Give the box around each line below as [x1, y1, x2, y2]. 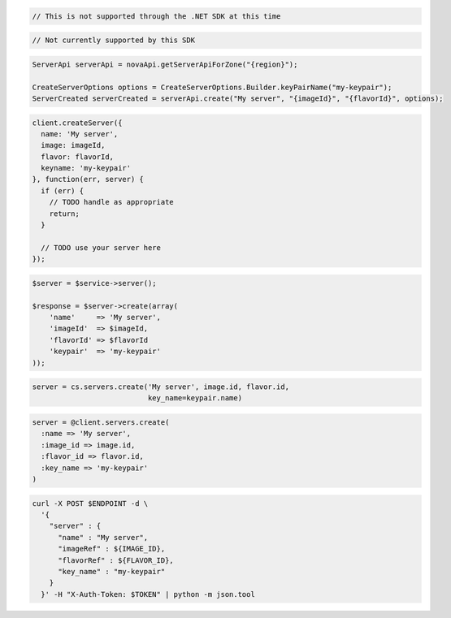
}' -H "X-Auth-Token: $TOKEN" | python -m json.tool [41, 590, 255, 599]
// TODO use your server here [41, 243, 162, 252]
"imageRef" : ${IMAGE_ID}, [58, 544, 166, 554]
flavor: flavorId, [41, 152, 114, 162]
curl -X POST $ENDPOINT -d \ [32, 499, 149, 508]
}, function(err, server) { [32, 175, 144, 184]
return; [49, 209, 80, 218]
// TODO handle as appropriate [49, 197, 174, 207]
